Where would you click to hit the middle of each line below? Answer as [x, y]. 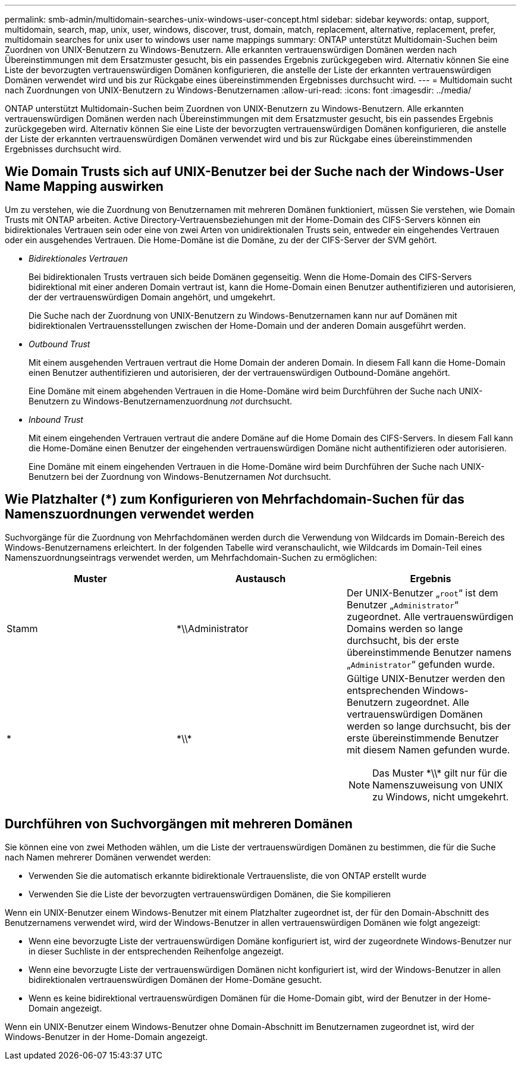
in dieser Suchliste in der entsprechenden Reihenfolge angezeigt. [156, 951]
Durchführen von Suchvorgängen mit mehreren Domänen [179, 824]
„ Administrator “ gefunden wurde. [421, 664]
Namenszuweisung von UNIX [438, 785]
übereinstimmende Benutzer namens [429, 652]
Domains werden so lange [405, 628]
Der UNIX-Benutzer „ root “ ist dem [422, 593]
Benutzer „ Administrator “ [402, 604]
